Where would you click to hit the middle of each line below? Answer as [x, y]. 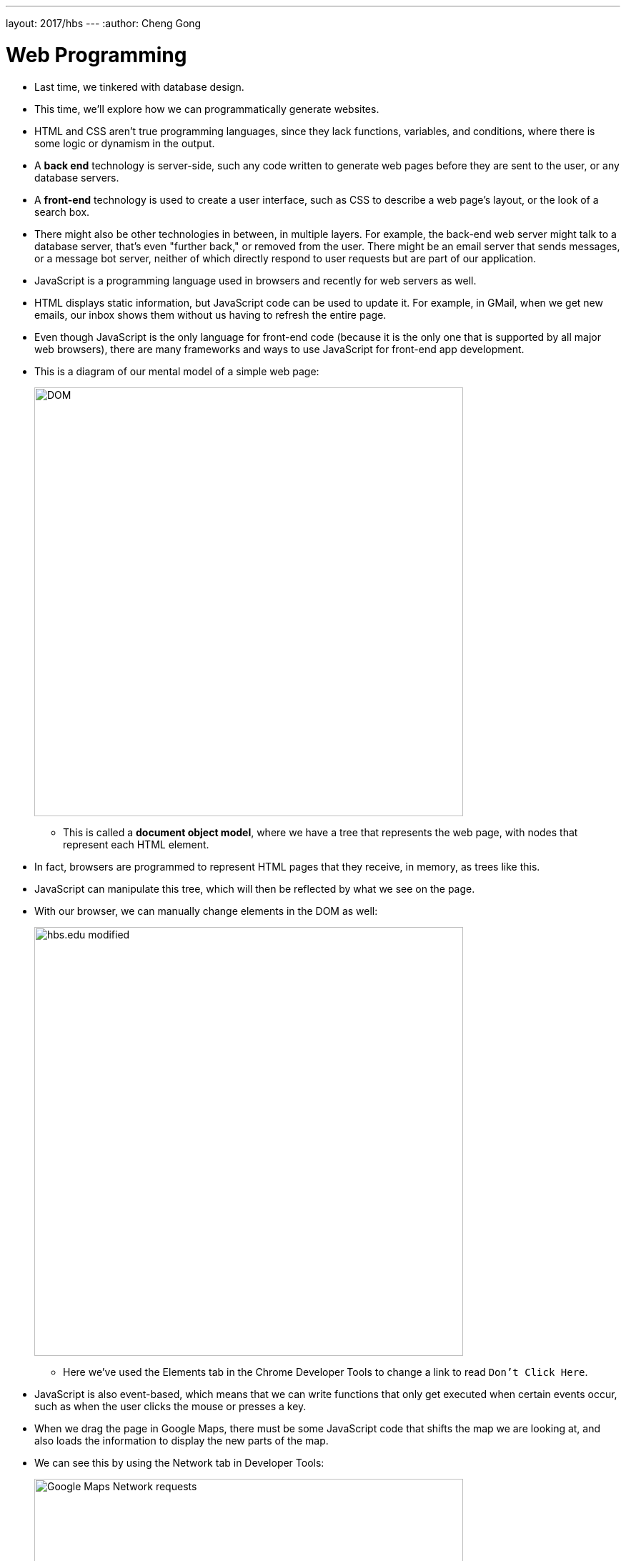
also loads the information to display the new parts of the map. [182, 1440]
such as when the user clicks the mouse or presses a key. [170, 1406]
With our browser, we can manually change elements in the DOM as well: [206, 911]
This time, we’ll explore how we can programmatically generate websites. [207, 109]
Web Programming [96, 55]
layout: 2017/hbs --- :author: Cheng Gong [104, 23]
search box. [62, 212]
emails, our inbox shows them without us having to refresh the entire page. [210, 314]
